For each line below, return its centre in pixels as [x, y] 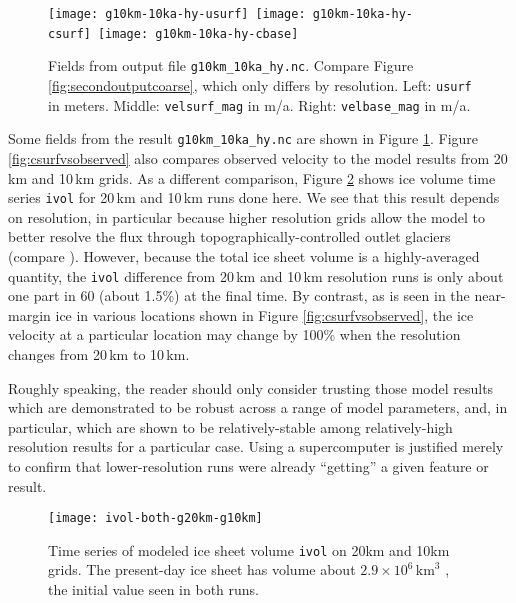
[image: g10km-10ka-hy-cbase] [198, 33]
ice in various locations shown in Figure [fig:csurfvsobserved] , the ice [264, 314]
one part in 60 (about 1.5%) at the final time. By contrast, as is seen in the [239, 295]
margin [29, 314]
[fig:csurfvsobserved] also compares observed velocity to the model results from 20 [258, 157]
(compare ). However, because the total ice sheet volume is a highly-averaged [244, 255]
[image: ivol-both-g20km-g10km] [155, 518]
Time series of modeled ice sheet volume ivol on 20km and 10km [249, 549]
